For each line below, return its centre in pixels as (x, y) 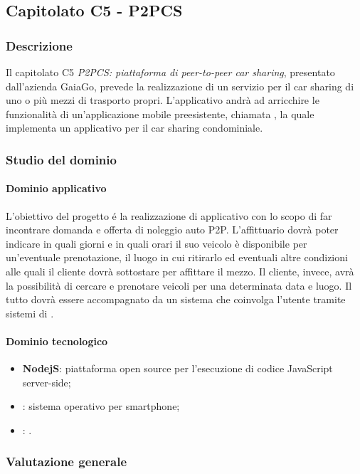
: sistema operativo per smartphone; (101, 406)
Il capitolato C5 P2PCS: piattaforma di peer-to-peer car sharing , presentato (170, 72)
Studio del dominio (61, 159)
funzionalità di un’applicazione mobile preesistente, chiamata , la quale (160, 114)
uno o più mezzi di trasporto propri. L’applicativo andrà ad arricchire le (163, 100)
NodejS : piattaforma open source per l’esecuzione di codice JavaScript (178, 368)
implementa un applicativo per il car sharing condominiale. (134, 128)
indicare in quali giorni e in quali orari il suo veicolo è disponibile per (157, 243)
